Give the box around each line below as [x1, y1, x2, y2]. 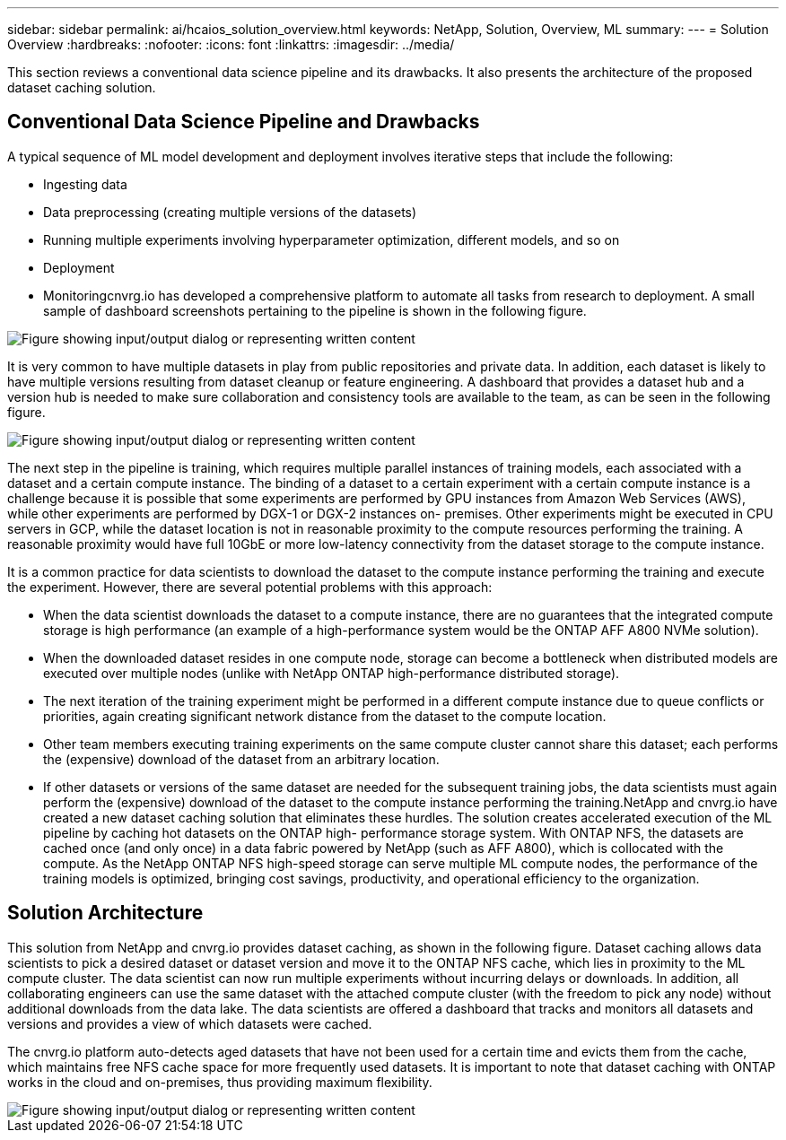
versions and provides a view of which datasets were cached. [7, 1015, 372, 1031]
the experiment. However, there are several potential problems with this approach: [7, 579, 493, 595]
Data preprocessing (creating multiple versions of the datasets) [43, 204, 417, 220]
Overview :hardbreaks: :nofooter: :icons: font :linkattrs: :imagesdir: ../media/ [7, 37, 455, 52]
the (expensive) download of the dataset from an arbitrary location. [43, 751, 440, 767]
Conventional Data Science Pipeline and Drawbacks [7, 110, 480, 134]
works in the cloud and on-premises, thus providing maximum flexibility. [7, 1074, 432, 1090]
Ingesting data [43, 176, 127, 192]
